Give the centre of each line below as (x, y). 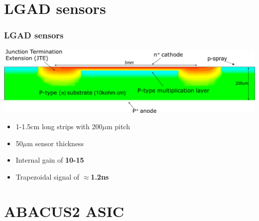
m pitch (118, 126)
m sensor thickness (56, 143)
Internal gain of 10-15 (50, 160)
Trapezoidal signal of (48, 176)
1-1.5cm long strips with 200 (59, 126)
